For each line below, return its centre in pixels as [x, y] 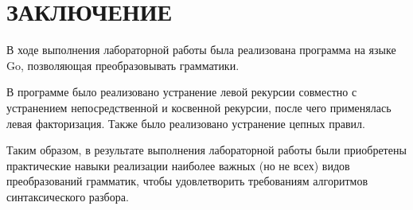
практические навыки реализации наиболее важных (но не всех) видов [178, 165]
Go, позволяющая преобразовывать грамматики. [123, 65]
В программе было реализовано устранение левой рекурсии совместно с [182, 92]
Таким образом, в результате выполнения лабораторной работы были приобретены [206, 150]
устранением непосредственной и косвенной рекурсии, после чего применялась [199, 107]
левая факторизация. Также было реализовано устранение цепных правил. [186, 123]
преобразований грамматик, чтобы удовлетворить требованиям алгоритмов [187, 181]
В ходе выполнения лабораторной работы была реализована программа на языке [201, 50]
